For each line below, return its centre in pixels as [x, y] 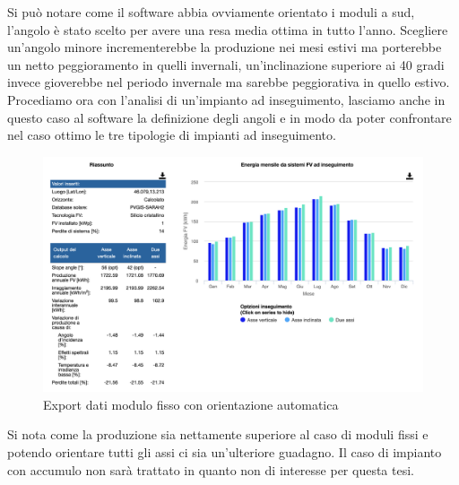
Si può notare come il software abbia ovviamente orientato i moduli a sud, [211, 12]
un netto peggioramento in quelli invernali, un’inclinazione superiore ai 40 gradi [226, 64]
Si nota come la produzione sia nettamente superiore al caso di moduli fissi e [218, 434]
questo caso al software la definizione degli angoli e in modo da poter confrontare [229, 117]
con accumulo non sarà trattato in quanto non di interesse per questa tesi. [211, 469]
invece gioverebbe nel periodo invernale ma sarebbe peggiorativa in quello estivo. [229, 82]
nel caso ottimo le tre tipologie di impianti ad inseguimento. [172, 135]
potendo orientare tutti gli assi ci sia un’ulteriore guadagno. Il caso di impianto [225, 452]
